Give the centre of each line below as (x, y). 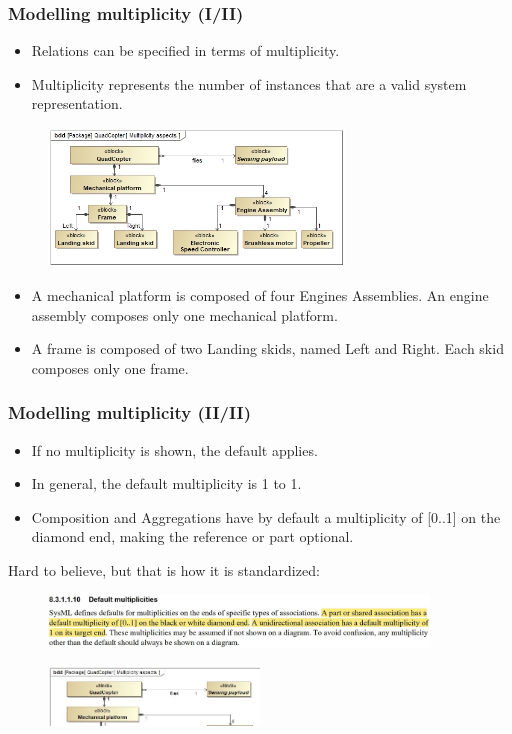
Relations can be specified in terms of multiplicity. (185, 50)
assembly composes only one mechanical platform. (184, 314)
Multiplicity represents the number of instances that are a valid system (249, 83)
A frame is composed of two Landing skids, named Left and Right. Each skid (267, 348)
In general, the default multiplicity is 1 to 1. (166, 483)
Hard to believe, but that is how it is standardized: (164, 570)
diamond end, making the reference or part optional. (192, 536)
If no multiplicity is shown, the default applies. (174, 449)
